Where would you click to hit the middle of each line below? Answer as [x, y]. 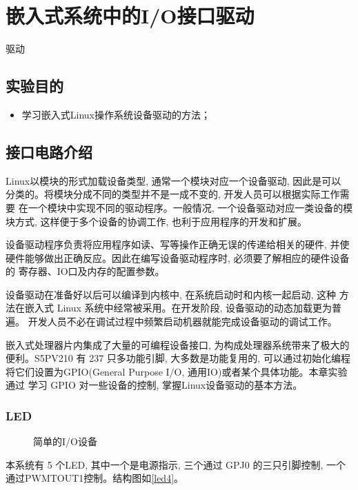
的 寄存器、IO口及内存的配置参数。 [85, 271]
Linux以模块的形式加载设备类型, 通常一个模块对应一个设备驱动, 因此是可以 [173, 180]
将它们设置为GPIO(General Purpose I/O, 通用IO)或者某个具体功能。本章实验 [177, 371]
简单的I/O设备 [65, 441]
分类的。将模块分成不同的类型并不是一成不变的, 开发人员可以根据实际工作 [173, 194]
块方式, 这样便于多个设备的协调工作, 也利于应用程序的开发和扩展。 [157, 221]
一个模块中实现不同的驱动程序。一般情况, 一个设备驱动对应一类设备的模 [190, 207]
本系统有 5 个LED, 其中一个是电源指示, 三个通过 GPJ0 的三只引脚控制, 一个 [176, 464]
